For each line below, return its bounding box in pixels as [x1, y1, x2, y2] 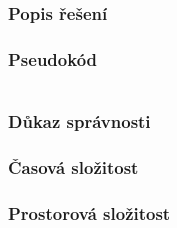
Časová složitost [8, 155, 139, 180]
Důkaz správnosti [8, 109, 151, 134]
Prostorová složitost [8, 200, 171, 225]
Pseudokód [8, 47, 98, 72]
